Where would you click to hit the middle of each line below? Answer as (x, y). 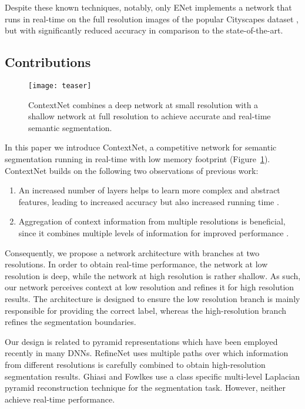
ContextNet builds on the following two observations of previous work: (132, 170)
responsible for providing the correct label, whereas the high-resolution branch (145, 310)
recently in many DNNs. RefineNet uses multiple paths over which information (147, 353)
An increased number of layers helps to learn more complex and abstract (149, 190)
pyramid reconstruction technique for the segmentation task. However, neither (145, 388)
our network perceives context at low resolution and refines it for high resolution (150, 287)
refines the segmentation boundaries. (71, 322)
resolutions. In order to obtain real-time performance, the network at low (136, 264)
